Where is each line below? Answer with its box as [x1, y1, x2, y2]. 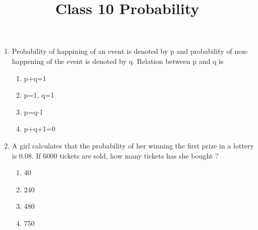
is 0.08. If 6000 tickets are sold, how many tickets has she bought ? [12, 150, 219, 161]
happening [12, 55, 44, 66]
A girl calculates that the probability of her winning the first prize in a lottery [12, 140, 254, 150]
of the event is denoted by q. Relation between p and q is [46, 55, 224, 66]
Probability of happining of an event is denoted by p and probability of [12, 46, 232, 56]
